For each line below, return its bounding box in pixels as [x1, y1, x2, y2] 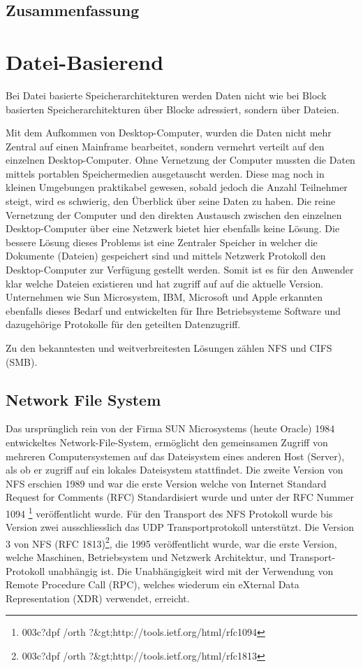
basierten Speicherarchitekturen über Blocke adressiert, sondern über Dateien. [6, 101, 339, 116]
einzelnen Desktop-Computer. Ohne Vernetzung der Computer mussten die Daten [6, 152, 355, 167]
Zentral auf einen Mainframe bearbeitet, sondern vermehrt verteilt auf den [6, 138, 325, 153]
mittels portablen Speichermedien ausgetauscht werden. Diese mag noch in [6, 166, 325, 180]
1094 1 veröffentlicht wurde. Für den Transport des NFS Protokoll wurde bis [6, 504, 333, 520]
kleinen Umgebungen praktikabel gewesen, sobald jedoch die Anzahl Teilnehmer [6, 180, 348, 194]
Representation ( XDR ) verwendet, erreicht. [6, 590, 190, 605]
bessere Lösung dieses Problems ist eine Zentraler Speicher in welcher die [6, 234, 318, 249]
